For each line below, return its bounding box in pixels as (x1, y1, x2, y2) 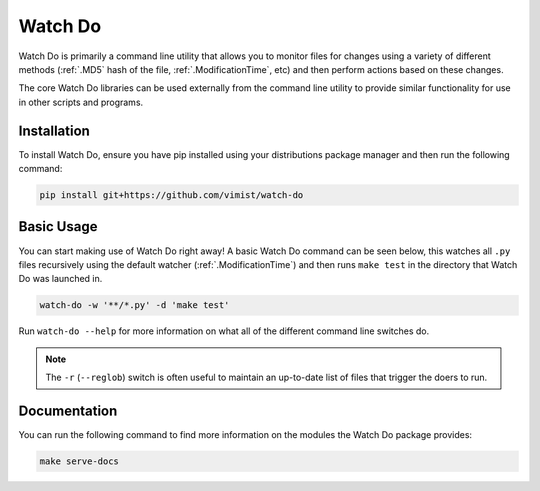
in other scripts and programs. (18, 96, 144, 108)
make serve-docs (39, 455, 120, 467)
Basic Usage (18, 218, 98, 235)
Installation (18, 122, 90, 139)
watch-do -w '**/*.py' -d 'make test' (39, 300, 230, 311)
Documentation (18, 402, 118, 419)
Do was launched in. (18, 273, 103, 285)
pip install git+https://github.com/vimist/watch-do (39, 190, 304, 200)
